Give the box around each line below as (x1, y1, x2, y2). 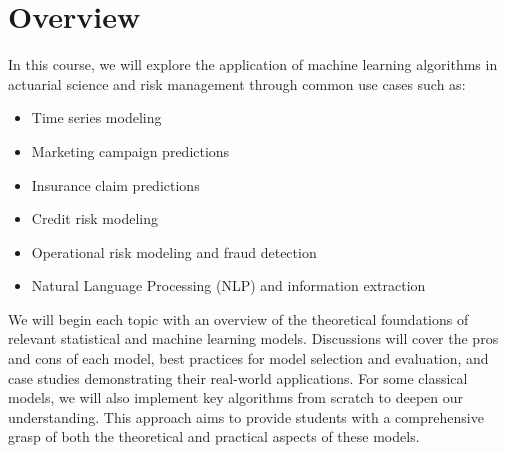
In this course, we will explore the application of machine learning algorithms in (8, 54, 498, 75)
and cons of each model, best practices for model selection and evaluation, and (8, 348, 489, 369)
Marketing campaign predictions (31, 140, 230, 161)
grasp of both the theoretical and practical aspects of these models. (8, 426, 420, 447)
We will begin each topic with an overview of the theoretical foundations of (8, 308, 469, 329)
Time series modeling (31, 107, 162, 128)
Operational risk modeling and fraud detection (31, 241, 317, 262)
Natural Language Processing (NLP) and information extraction (31, 275, 426, 296)
